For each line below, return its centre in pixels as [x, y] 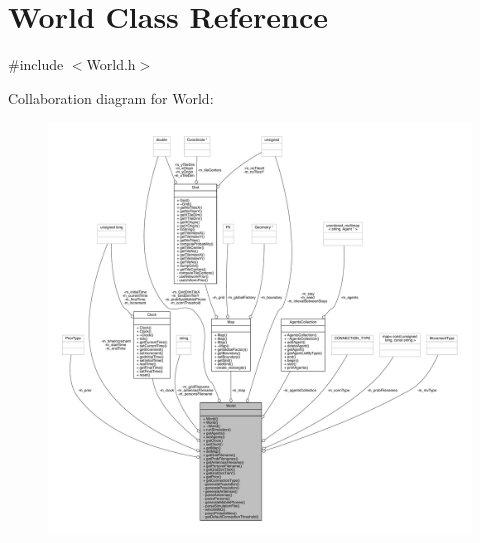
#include [36, 64]
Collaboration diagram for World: [111, 97]
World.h [111, 64]
